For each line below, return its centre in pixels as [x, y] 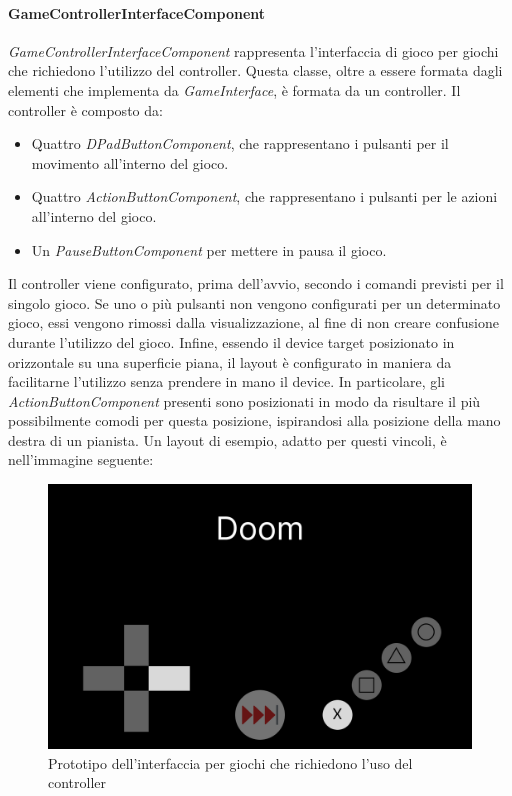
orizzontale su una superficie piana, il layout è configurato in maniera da [230, 361]
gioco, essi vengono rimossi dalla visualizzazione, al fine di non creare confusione [253, 322]
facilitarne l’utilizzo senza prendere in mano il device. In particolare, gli [227, 381]
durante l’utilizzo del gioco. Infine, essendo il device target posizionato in [231, 341]
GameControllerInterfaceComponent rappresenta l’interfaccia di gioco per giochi [253, 50]
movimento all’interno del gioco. [130, 162]
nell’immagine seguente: [81, 459]
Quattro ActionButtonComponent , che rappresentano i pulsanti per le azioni [264, 196]
